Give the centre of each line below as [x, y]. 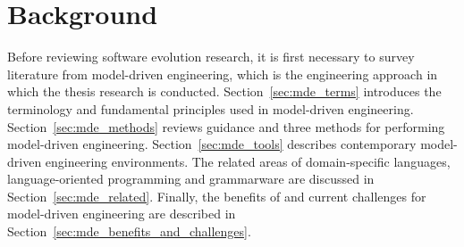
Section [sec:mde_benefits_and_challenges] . [129, 231]
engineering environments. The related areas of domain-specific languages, [248, 161]
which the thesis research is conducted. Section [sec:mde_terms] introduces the [224, 91]
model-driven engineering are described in [122, 214]
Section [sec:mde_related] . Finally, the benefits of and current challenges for [217, 196]
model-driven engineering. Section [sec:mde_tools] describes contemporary [212, 144]
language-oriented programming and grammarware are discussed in [191, 179]
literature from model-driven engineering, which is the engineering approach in [223, 74]
